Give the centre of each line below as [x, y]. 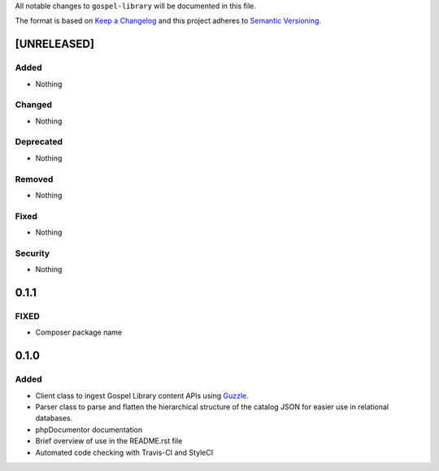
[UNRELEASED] [55, 44]
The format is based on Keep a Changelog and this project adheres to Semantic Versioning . [168, 21]
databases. [54, 418]
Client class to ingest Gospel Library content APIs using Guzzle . [142, 395]
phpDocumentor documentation [89, 430]
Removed [34, 179]
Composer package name [78, 332]
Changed [34, 105]
